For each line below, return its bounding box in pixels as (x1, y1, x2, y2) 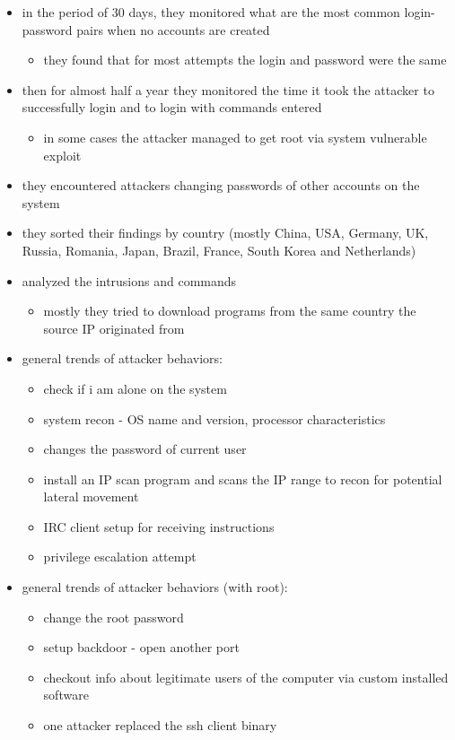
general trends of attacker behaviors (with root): (22, 578, 288, 596)
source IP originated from (43, 318, 185, 337)
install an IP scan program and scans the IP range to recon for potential (43, 469, 442, 488)
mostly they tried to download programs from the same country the (43, 301, 416, 320)
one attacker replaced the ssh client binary (43, 716, 277, 735)
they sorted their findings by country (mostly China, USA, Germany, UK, (22, 223, 429, 242)
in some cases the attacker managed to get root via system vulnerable (43, 127, 427, 146)
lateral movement (43, 487, 139, 506)
